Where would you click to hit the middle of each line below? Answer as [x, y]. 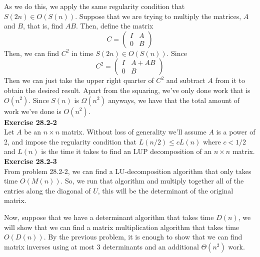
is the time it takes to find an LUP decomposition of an [126, 151]
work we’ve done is [33, 111]
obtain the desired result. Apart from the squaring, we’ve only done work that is [127, 90]
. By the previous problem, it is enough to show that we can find [143, 237]
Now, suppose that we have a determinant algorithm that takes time [109, 217]
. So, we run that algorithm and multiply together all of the [152, 181]
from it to [230, 80]
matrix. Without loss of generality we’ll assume [134, 132]
